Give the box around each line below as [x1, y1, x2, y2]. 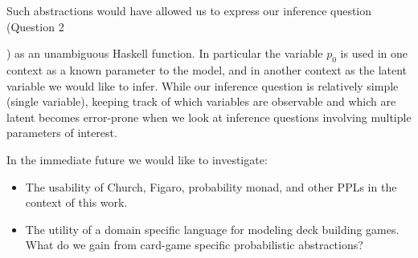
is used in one [340, 45, 408, 62]
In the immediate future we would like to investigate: [6, 151, 268, 167]
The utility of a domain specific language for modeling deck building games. [25, 220, 400, 237]
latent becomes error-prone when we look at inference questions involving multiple [6, 108, 412, 125]
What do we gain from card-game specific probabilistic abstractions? [25, 236, 363, 253]
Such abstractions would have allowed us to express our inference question [6, 2, 372, 18]
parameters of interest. [6, 124, 117, 141]
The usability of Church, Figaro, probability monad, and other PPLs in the [25, 178, 397, 195]
